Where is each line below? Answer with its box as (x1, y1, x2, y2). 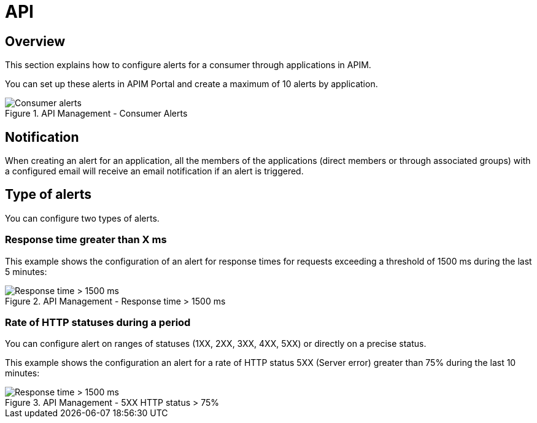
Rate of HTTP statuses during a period (5, 316, 191, 328)
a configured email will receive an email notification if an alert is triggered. (5, 166, 304, 177)
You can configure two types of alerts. (5, 212, 160, 223)
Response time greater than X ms (5, 233, 167, 246)
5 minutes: (5, 266, 47, 277)
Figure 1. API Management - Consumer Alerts (5, 108, 188, 119)
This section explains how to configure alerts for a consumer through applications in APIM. (5, 60, 371, 71)
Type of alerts (5, 187, 91, 203)
